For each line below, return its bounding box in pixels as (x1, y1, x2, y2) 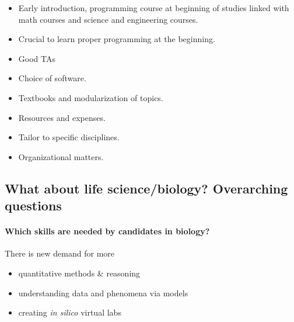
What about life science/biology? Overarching (5, 179, 288, 197)
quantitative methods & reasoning (18, 266, 141, 279)
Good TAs (18, 52, 55, 64)
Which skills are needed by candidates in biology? (5, 225, 210, 237)
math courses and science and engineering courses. (18, 13, 198, 25)
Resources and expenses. (18, 111, 106, 123)
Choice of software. (18, 72, 86, 84)
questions (5, 196, 62, 214)
